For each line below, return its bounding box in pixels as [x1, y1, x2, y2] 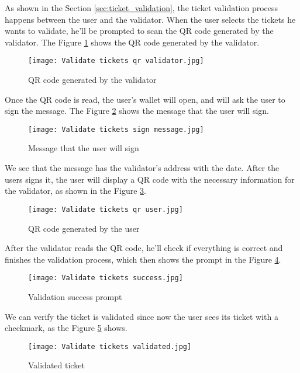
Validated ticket [28, 359, 85, 371]
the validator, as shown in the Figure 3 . [5, 184, 146, 197]
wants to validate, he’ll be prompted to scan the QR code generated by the [5, 25, 274, 37]
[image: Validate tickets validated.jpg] [28, 342, 192, 351]
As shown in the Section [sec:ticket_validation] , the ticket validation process [5, 2, 278, 13]
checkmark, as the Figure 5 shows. [5, 322, 127, 334]
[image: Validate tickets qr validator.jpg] [28, 57, 204, 65]
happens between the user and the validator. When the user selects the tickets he [5, 13, 296, 25]
